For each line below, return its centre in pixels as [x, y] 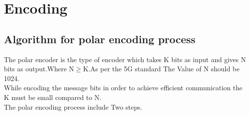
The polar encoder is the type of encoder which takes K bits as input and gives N [125, 59]
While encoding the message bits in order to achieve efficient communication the [123, 88]
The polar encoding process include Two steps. [73, 107]
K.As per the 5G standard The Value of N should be [161, 69]
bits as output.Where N [39, 69]
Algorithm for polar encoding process [100, 39]
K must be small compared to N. [53, 97]
